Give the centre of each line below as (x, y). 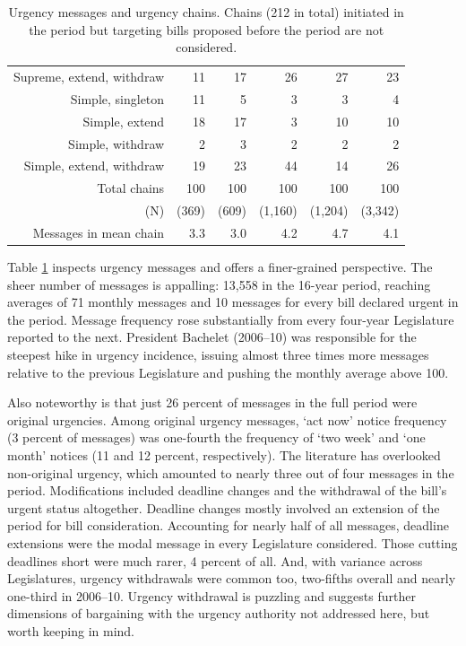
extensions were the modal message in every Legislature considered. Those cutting (233, 542)
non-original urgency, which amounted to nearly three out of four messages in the (231, 472)
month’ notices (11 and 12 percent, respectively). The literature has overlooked (224, 454)
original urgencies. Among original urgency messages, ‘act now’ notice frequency (227, 419)
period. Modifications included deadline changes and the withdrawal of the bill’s (227, 490)
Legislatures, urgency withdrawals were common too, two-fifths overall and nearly (232, 578)
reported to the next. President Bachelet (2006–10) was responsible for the (212, 337)
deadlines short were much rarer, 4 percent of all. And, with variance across (215, 560)
